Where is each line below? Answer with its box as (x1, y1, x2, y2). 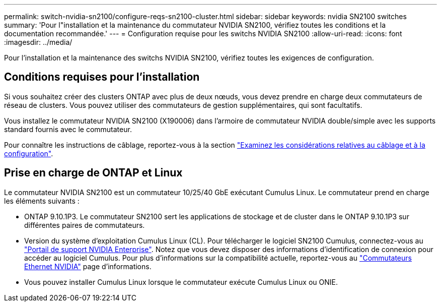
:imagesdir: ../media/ (4, 38, 72, 46)
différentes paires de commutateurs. (24, 220, 145, 229)
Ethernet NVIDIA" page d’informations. (24, 262, 152, 271)
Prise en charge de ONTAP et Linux (4, 166, 183, 179)
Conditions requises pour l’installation (4, 71, 200, 84)
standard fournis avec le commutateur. (4, 125, 132, 134)
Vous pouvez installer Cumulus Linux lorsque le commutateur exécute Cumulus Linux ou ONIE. (24, 277, 338, 286)
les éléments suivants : (4, 196, 80, 205)
